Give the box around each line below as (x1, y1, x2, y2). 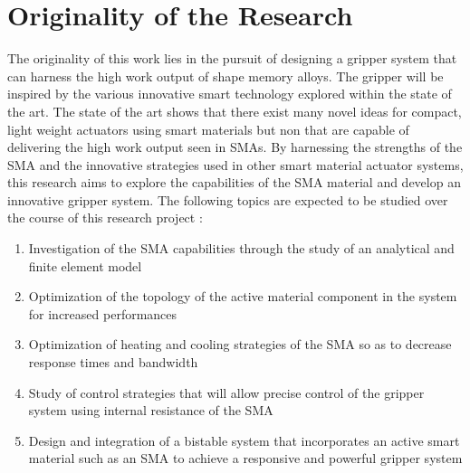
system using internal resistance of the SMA (28, 401, 273, 420)
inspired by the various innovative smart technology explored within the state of (7, 84, 452, 103)
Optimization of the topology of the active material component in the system (28, 287, 457, 306)
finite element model (28, 256, 142, 275)
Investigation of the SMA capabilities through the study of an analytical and (28, 239, 455, 258)
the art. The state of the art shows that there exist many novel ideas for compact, (7, 101, 462, 120)
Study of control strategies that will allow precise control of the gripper (28, 383, 425, 402)
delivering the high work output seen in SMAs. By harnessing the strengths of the (7, 137, 463, 156)
